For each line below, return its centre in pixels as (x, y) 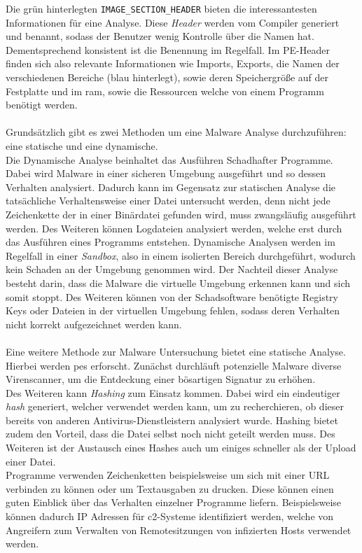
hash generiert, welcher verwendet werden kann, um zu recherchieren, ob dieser (175, 406)
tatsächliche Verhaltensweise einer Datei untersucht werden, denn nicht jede (168, 201)
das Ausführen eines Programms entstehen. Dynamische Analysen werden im (170, 242)
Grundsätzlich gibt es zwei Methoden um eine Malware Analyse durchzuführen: (176, 132)
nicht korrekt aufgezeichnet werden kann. (94, 324)
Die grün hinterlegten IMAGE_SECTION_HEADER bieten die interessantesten (161, 8)
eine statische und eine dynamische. (82, 146)
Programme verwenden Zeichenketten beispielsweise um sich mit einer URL (168, 475)
